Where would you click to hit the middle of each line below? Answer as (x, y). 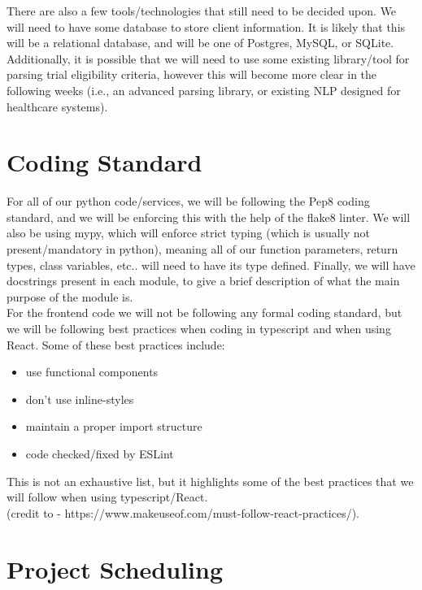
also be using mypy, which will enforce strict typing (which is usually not (188, 233)
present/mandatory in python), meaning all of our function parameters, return (202, 249)
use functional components (92, 372)
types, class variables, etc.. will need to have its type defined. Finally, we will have (211, 265)
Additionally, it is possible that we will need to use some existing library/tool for (208, 58)
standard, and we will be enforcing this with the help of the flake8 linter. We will (209, 217)
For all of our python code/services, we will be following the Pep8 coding (188, 201)
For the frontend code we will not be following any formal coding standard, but (204, 312)
